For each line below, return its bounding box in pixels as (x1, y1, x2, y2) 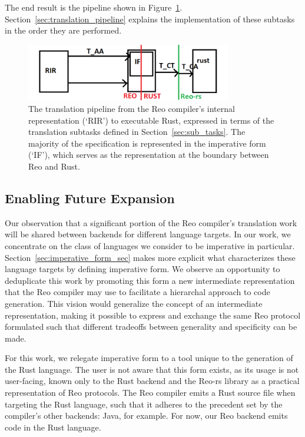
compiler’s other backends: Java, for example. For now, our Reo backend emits (5, 409, 288, 422)
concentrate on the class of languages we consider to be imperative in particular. (5, 239, 295, 251)
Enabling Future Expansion (5, 188, 175, 207)
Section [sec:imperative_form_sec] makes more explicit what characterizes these (5, 251, 296, 263)
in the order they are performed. (5, 24, 122, 37)
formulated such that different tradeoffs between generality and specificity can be (5, 320, 297, 333)
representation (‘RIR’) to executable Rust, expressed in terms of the (28, 114, 274, 126)
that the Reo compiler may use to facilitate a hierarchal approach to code (5, 286, 270, 298)
